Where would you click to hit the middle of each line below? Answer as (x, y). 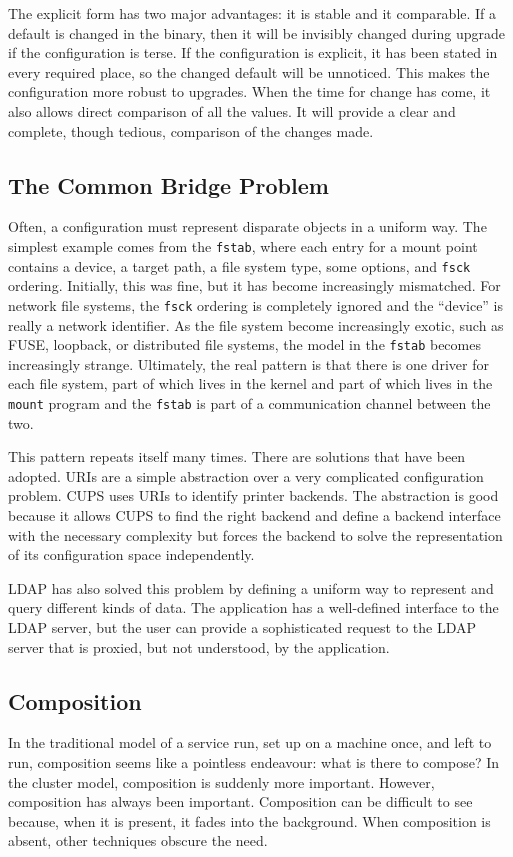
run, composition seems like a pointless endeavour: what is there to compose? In (253, 761)
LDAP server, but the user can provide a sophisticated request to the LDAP (242, 626)
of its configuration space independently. (131, 554)
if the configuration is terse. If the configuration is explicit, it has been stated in (253, 52)
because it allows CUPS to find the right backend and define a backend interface (254, 514)
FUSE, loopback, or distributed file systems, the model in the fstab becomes (244, 344)
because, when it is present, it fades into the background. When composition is (249, 820)
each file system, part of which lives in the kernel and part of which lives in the (250, 383)
